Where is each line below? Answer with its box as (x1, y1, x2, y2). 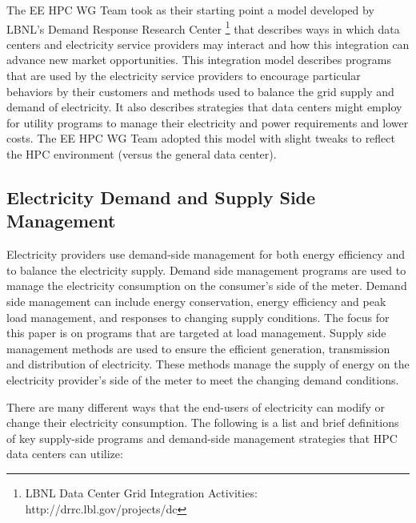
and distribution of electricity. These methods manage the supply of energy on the (6, 356, 410, 372)
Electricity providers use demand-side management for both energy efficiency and (6, 246, 405, 263)
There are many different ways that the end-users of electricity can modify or (6, 398, 385, 415)
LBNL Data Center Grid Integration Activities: (25, 484, 258, 501)
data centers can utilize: (6, 445, 123, 462)
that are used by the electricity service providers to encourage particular (6, 67, 361, 84)
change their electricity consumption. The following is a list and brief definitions (6, 414, 399, 431)
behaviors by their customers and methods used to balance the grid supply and (6, 82, 394, 99)
